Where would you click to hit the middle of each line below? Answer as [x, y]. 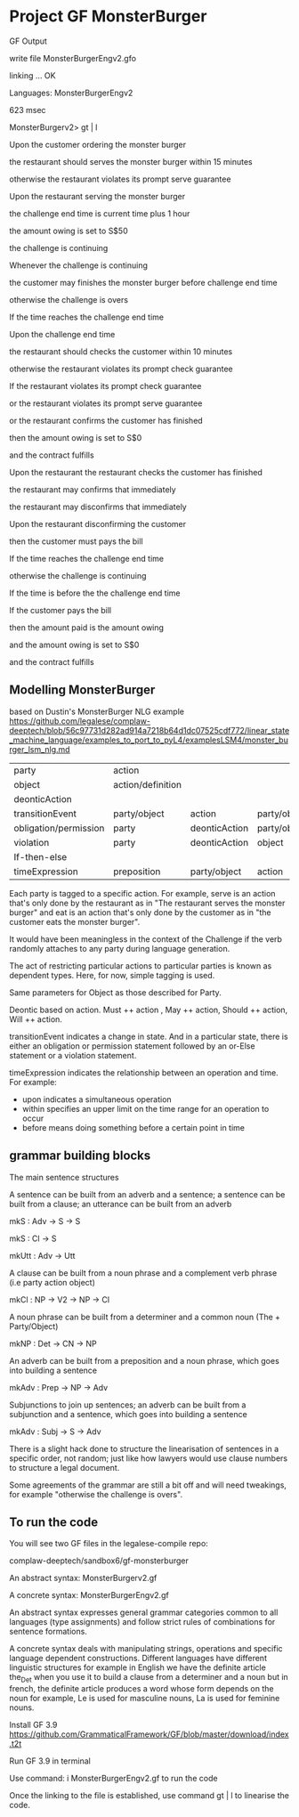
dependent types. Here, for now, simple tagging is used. [112, 975]
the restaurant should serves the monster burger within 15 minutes [131, 161]
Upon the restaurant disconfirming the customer [98, 523]
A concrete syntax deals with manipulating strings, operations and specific [146, 1649]
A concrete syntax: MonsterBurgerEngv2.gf [89, 1595]
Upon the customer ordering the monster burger [98, 144]
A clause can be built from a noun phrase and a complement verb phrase [143, 1273]
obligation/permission [59, 828]
